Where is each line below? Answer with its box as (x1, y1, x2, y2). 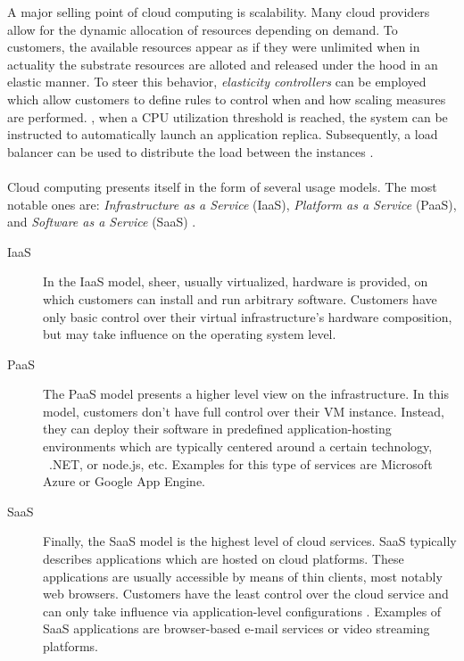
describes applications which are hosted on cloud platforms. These (43, 549, 404, 568)
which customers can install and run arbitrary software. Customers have (43, 289, 437, 308)
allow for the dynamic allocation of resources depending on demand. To (7, 20, 398, 38)
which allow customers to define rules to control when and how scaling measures (7, 89, 446, 108)
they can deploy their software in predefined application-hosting (43, 419, 392, 438)
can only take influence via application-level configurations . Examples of (43, 601, 442, 620)
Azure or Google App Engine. (43, 472, 205, 491)
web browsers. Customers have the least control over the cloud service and (43, 584, 449, 603)
